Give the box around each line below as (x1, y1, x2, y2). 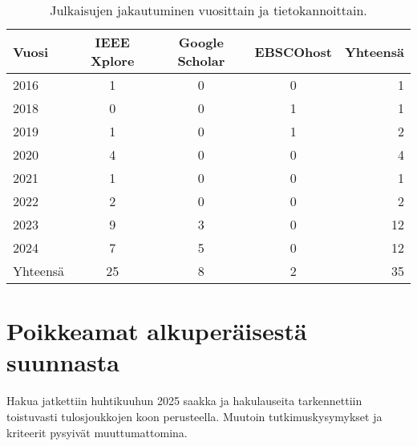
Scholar (177, 51, 225, 70)
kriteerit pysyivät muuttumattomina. (6, 424, 188, 440)
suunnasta (6, 346, 119, 379)
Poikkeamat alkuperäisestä (6, 314, 307, 347)
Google (178, 33, 224, 51)
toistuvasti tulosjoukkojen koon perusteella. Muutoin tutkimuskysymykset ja (6, 407, 383, 424)
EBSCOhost (254, 42, 332, 61)
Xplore (90, 51, 135, 70)
